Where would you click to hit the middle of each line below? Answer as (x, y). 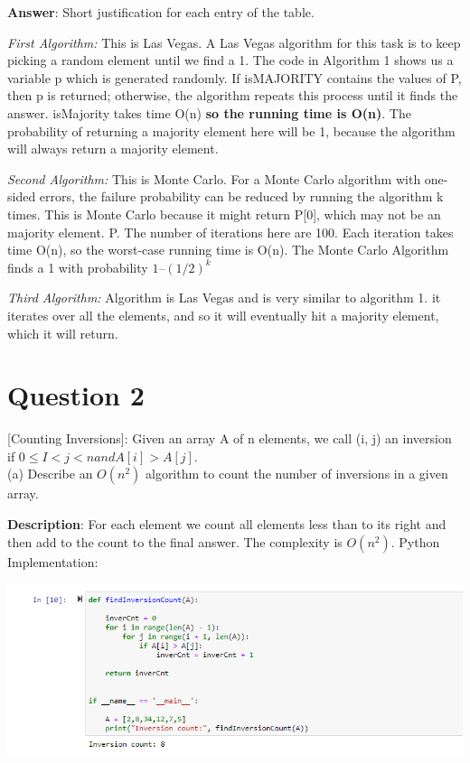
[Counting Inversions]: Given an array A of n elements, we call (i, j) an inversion (230, 438)
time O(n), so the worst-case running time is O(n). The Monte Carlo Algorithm (228, 250)
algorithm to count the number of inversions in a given (296, 474)
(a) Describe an (50, 474)
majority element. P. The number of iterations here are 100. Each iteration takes (230, 232)
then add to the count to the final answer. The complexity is (175, 541)
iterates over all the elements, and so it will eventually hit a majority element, (223, 315)
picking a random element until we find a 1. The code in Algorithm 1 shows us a (230, 60)
